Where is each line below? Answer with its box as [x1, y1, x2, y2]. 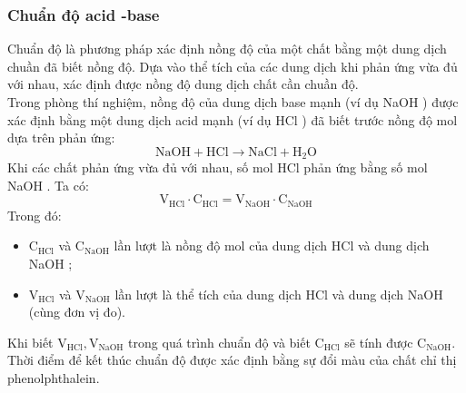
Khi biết [7, 332, 54, 351]
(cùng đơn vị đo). [28, 302, 125, 321]
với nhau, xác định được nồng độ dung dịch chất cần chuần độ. [7, 74, 359, 93]
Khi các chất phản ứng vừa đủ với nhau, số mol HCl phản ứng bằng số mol [7, 158, 428, 177]
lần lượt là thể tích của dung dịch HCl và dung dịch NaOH [114, 284, 443, 303]
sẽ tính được [344, 332, 413, 351]
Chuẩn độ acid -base [7, 3, 160, 25]
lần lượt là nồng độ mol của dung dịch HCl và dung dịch [114, 236, 430, 255]
